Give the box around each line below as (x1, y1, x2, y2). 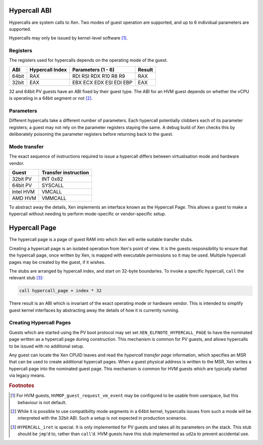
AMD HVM (12, 195, 37, 202)
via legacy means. (9, 372, 46, 378)
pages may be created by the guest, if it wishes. (9, 259, 106, 265)
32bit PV (12, 176, 32, 183)
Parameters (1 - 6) (72, 66, 114, 73)
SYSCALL (41, 182, 64, 189)
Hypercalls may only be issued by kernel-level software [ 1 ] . (9, 35, 128, 41)
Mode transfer (9, 143, 44, 150)
